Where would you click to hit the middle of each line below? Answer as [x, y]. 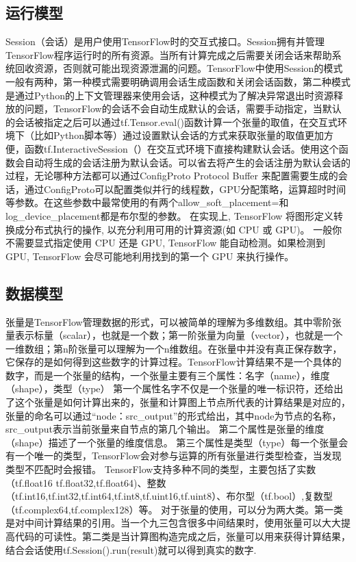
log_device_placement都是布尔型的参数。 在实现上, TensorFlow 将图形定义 [170, 215]
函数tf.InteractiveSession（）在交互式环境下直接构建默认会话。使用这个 [181, 148]
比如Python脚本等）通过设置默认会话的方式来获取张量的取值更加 [179, 135]
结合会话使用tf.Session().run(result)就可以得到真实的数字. [131, 549]
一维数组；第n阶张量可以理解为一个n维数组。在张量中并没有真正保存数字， [174, 348]
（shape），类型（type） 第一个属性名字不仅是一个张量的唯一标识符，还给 [170, 388]
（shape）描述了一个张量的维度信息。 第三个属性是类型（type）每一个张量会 [177, 442]
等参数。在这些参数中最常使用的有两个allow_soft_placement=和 [147, 202]
